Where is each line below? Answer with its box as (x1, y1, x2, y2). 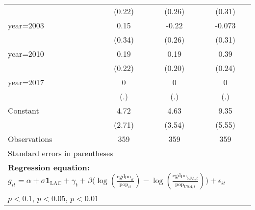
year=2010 (8, 48, 44, 59)
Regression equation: (8, 162, 90, 173)
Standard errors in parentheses (8, 147, 113, 159)
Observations (8, 133, 52, 144)
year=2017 (8, 76, 44, 88)
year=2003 (8, 20, 44, 31)
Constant (8, 105, 39, 116)
